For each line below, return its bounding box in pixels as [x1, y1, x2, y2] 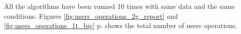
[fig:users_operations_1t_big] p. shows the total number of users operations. [4, 20, 238, 31]
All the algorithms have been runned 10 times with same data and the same [4, 1, 235, 11]
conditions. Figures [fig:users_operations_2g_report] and [4, 10, 178, 21]
